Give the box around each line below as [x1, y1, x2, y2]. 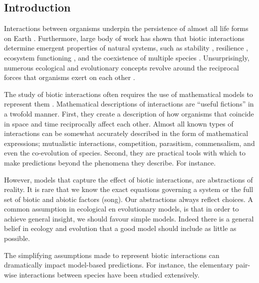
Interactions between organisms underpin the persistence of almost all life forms [4, 23, 248, 33]
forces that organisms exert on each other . [4, 72, 135, 82]
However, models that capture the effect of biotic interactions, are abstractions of [4, 174, 253, 184]
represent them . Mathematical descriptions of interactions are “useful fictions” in [4, 98, 254, 109]
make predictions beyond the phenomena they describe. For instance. [4, 157, 216, 167]
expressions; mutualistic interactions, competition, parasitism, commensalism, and [4, 137, 255, 148]
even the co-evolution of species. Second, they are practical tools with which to [4, 147, 245, 158]
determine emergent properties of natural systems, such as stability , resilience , [4, 42, 248, 53]
